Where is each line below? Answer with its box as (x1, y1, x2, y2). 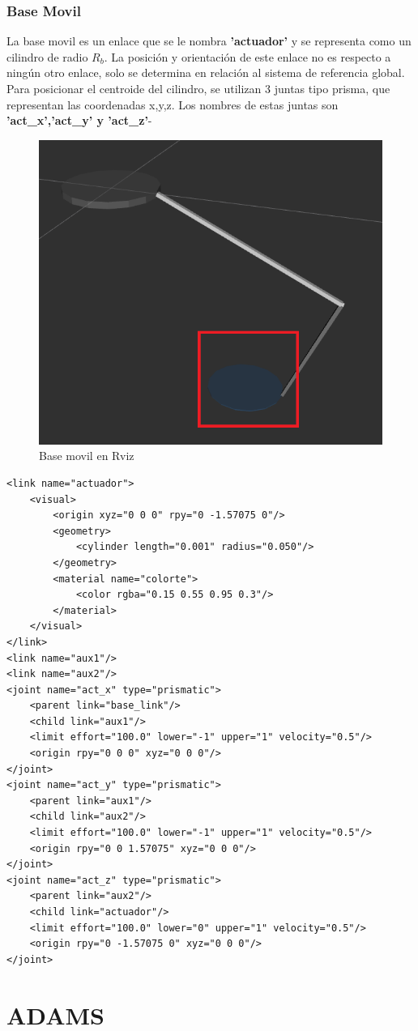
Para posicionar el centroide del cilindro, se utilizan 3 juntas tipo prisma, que (6, 80, 390, 96)
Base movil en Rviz (39, 447, 134, 464)
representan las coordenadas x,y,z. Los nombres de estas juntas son (6, 96, 339, 113)
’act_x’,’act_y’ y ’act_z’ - (6, 112, 152, 129)
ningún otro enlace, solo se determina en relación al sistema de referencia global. (6, 64, 405, 81)
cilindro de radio (6, 48, 88, 65)
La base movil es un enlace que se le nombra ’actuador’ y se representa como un (6, 32, 412, 49)
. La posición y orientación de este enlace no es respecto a (104, 48, 391, 65)
